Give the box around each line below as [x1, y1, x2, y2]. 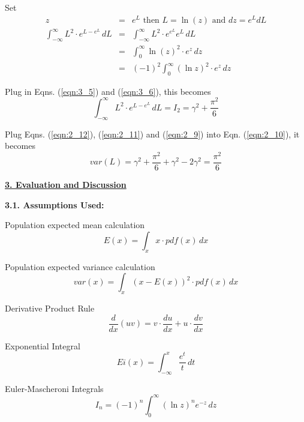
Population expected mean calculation [5, 219, 145, 231]
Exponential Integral [5, 339, 80, 352]
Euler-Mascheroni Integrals [5, 382, 104, 394]
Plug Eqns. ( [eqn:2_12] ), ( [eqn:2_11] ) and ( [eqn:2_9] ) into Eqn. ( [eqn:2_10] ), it [5, 127, 300, 140]
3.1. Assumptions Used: [5, 198, 104, 211]
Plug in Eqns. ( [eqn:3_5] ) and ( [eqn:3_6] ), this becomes [5, 85, 211, 97]
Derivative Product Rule [5, 302, 95, 315]
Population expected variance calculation [5, 260, 155, 273]
